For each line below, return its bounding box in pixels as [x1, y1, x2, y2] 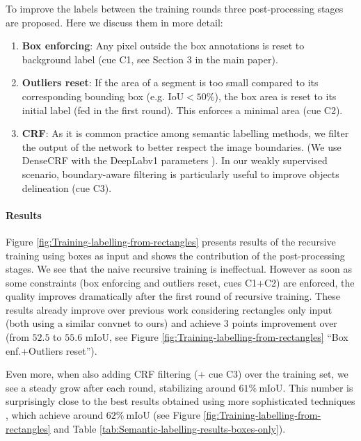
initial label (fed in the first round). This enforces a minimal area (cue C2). [22, 102, 343, 117]
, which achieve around [6, 408, 104, 422]
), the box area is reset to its [214, 88, 337, 103]
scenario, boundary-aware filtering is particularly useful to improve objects [22, 166, 339, 181]
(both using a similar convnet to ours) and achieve [6, 316, 221, 330]
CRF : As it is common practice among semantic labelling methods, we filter [22, 126, 349, 141]
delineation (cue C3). [22, 180, 112, 195]
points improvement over [232, 316, 337, 330]
